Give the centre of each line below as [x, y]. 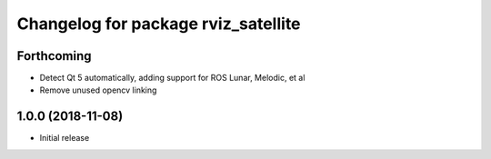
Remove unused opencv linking [98, 90]
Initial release [65, 138]
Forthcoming [54, 56]
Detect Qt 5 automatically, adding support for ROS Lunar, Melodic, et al [172, 78]
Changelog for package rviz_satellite [159, 24]
